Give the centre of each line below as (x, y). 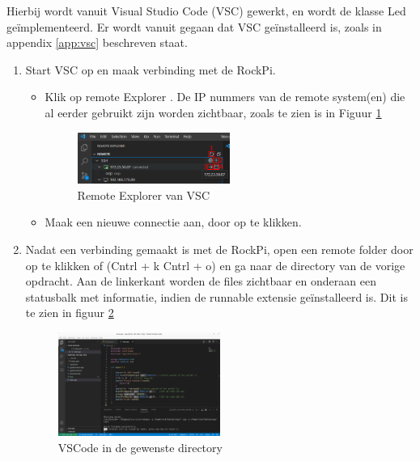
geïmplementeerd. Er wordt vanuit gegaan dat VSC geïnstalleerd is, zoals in (194, 26)
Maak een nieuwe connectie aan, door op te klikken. (173, 222)
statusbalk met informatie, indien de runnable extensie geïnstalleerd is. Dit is (216, 296)
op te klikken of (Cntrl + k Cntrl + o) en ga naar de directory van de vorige (215, 265)
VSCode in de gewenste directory (140, 447)
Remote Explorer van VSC (144, 195)
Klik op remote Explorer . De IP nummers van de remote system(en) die (225, 97)
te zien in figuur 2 (70, 313)
